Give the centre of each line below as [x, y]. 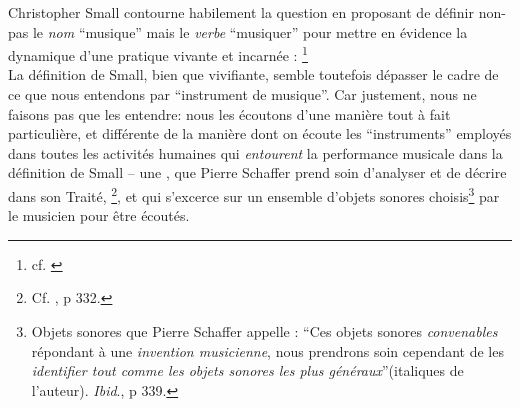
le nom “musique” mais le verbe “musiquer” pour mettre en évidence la [250, 31]
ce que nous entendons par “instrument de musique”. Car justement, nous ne [242, 94]
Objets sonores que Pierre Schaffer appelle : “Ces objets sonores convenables [264, 331]
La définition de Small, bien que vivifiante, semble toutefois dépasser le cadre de [253, 74]
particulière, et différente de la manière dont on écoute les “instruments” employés [260, 133]
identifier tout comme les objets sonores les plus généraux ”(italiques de [247, 370]
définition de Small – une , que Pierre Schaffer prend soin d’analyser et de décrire [257, 172]
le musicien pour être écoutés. [99, 215]
